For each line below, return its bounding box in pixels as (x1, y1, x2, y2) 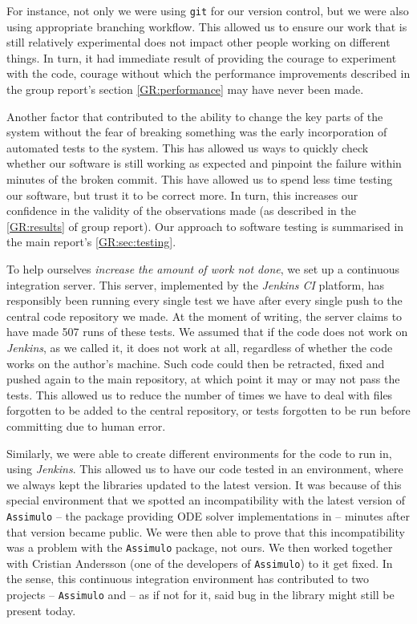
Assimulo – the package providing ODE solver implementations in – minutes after (6, 507, 410, 524)
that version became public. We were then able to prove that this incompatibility (6, 523, 405, 540)
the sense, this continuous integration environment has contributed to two (6, 570, 370, 587)
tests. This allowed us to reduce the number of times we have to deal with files (6, 386, 393, 403)
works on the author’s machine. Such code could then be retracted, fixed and (6, 355, 385, 371)
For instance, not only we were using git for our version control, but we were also (6, 2, 409, 18)
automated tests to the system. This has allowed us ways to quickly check (6, 139, 369, 156)
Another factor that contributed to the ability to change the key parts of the (6, 107, 383, 124)
